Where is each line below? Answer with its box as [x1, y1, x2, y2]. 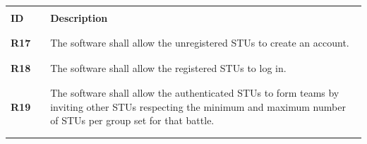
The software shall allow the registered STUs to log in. [50, 60, 287, 75]
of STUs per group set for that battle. [50, 113, 215, 128]
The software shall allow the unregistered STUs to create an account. [50, 35, 349, 50]
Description [50, 11, 108, 25]
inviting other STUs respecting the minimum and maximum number [50, 99, 346, 114]
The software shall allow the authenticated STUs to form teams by [50, 85, 339, 100]
